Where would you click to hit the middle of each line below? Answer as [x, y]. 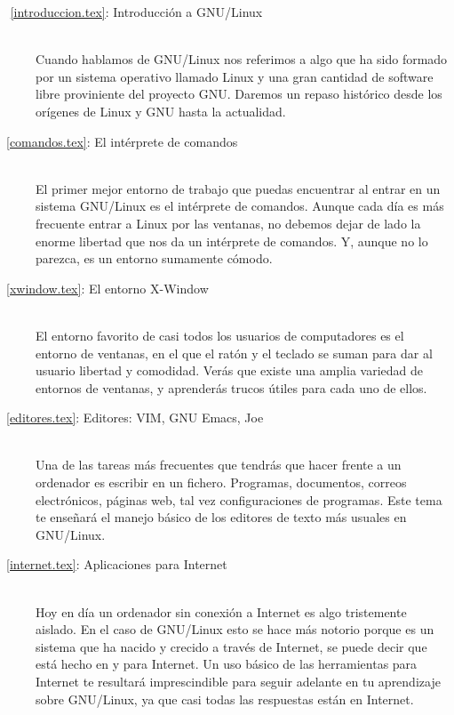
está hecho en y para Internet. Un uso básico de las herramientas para [227, 664]
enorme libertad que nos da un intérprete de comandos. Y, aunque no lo [232, 241]
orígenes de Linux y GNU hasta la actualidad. [161, 111]
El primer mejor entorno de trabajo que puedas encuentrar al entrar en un [238, 188]
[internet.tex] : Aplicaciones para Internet [117, 564]
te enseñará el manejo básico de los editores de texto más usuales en [221, 517]
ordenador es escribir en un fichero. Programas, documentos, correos [221, 482]
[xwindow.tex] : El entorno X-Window [108, 288]
